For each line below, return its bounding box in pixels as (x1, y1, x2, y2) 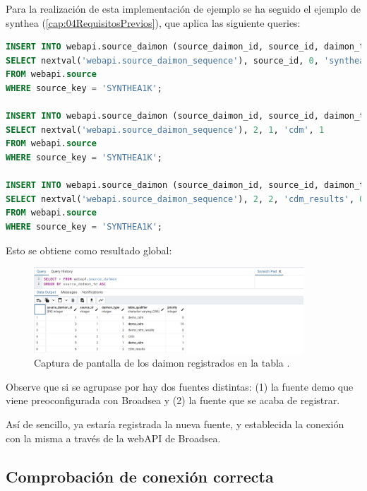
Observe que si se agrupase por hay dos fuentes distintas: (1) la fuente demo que (6, 379, 354, 394)
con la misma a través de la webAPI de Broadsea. (6, 430, 221, 445)
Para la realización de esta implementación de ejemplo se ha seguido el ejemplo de (6, 1, 361, 16)
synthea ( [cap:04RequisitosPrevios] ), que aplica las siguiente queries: (6, 15, 301, 30)
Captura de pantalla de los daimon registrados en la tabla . (34, 355, 290, 370)
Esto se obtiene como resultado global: (6, 242, 172, 257)
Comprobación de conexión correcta (6, 465, 274, 487)
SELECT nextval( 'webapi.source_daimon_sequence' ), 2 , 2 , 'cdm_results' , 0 (6, 194, 365, 204)
